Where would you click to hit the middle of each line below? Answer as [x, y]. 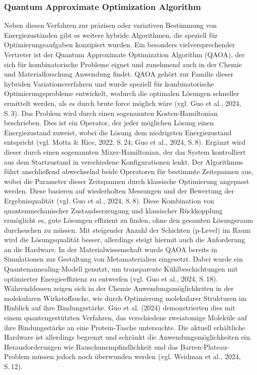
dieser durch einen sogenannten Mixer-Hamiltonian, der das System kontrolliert [125, 151]
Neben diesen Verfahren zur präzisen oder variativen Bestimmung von [111, 25]
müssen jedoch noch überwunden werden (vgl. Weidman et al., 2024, [136, 356]
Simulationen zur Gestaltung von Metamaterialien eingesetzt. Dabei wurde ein [124, 259]
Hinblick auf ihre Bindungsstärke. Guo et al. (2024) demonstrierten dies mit [120, 308]
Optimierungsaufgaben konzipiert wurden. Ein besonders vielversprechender [120, 45]
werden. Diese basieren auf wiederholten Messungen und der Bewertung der [119, 191]
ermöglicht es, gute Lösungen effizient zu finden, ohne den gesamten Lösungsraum [128, 220]
